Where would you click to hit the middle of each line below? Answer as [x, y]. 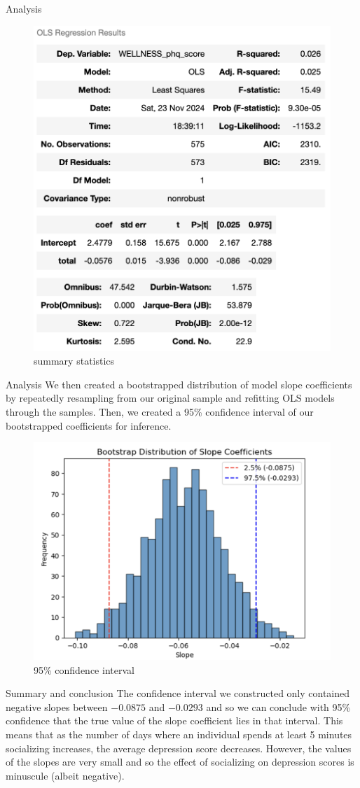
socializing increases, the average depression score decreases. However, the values [179, 748]
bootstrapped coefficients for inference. [89, 425]
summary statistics [74, 361]
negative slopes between [57, 706]
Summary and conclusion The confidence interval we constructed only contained [178, 693]
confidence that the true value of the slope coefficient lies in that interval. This [174, 720]
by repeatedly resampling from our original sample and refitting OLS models [170, 398]
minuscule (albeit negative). [65, 775]
